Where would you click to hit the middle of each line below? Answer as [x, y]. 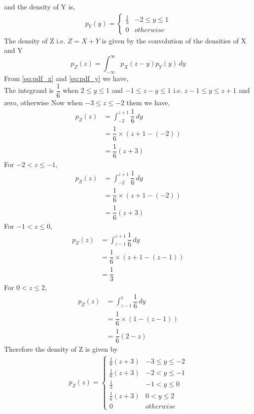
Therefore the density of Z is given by [61, 349]
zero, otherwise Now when [43, 102]
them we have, [148, 102]
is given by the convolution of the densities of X [174, 40]
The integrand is [29, 90]
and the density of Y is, [40, 6]
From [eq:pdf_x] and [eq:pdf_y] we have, [66, 78]
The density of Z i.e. [35, 40]
